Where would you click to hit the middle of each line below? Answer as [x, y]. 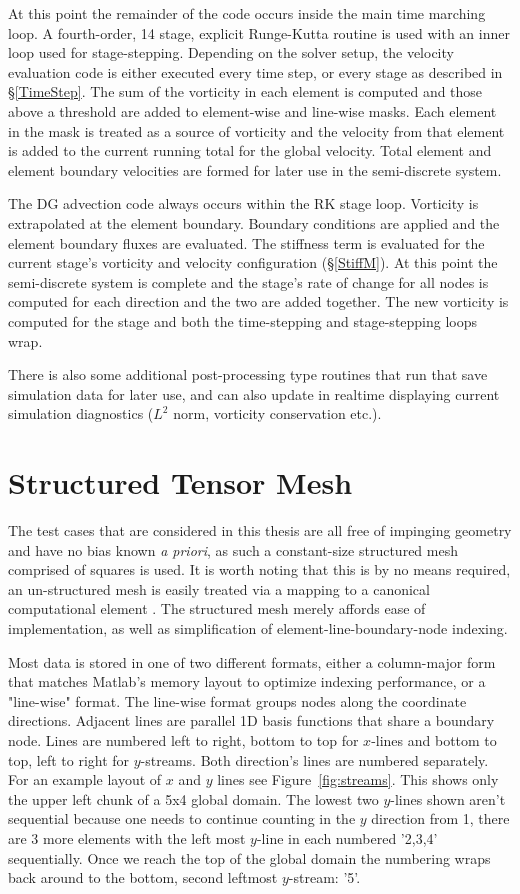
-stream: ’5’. [324, 877]
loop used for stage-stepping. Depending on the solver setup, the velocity [231, 52]
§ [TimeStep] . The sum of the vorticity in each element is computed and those [245, 91]
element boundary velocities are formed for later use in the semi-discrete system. [255, 169]
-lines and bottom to [434, 739]
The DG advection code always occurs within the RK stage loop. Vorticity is [243, 203]
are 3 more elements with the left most [127, 837]
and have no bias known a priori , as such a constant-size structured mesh [233, 549]
